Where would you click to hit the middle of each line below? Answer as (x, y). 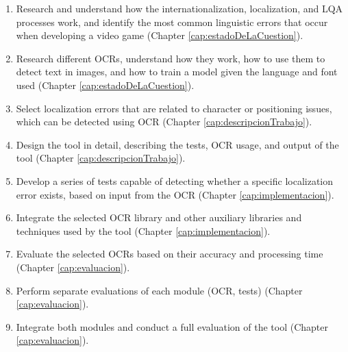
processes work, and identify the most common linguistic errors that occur (172, 22)
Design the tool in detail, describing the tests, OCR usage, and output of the (177, 144)
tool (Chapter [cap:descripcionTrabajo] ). (101, 158)
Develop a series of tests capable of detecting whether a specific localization (175, 180)
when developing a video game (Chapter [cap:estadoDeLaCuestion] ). (160, 35)
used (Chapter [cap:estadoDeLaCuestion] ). (105, 85)
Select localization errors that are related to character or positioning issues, (174, 108)
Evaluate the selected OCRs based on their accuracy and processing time (170, 254)
